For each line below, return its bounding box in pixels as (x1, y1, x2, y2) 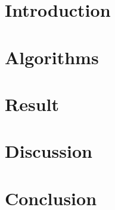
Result (5, 91, 59, 116)
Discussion (5, 139, 92, 163)
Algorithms (5, 44, 99, 69)
